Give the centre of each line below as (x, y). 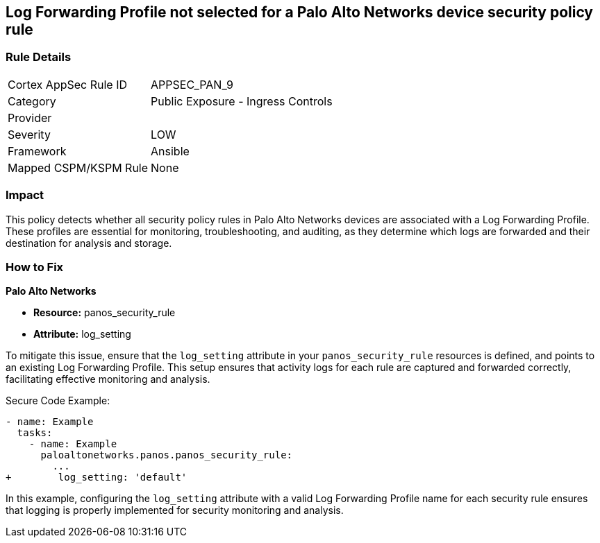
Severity (29, 134)
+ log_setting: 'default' (97, 477)
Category (32, 101)
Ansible (170, 151)
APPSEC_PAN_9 (192, 84)
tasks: (35, 433)
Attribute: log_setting (82, 334)
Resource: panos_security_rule (105, 313)
